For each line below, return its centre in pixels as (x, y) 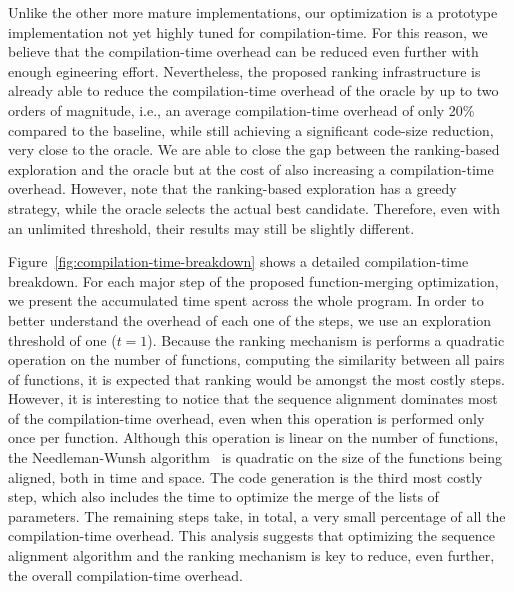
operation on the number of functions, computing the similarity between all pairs (256, 359)
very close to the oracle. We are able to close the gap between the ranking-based (254, 149)
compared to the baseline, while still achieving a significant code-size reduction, (251, 129)
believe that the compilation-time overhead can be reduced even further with (243, 51)
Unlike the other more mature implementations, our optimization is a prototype (253, 12)
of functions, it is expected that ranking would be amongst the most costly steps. (256, 378)
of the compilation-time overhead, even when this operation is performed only (246, 417)
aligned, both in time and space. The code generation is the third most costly (245, 476)
